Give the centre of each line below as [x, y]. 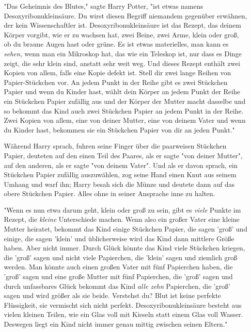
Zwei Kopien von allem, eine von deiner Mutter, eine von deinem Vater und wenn [125, 120]
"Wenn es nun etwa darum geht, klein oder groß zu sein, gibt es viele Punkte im [123, 209]
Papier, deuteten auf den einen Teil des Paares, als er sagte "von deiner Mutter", [123, 155]
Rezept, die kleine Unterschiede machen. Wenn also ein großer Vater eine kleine [122, 219]
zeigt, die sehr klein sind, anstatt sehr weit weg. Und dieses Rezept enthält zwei [122, 63]
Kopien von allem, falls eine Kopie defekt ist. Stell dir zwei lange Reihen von [118, 73]
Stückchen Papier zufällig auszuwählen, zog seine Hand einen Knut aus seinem [120, 174]
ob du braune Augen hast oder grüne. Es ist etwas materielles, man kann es [116, 44]
